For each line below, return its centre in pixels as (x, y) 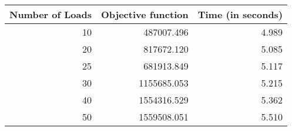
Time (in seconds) (240, 14)
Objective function (145, 14)
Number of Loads (51, 14)
